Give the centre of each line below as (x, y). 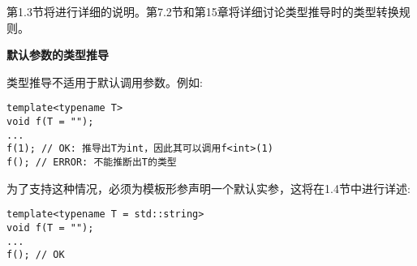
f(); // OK (36, 255)
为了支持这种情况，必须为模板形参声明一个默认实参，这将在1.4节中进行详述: (208, 188)
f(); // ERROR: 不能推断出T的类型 (92, 162)
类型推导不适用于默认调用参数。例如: (105, 82)
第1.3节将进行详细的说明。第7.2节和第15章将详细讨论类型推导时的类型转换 (203, 11)
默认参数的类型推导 (58, 55)
